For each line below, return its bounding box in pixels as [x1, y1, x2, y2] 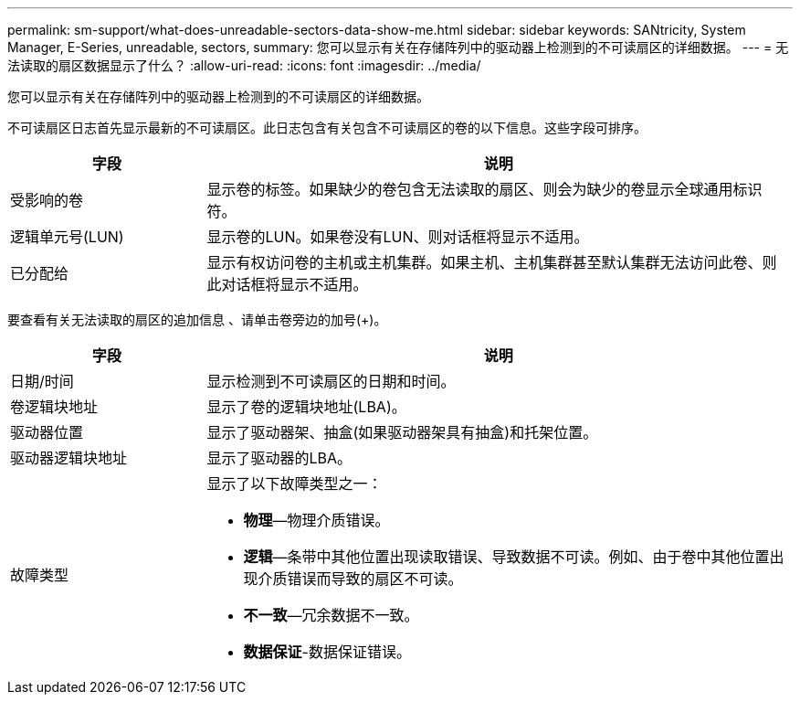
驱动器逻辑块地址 [10, 449, 128, 467]
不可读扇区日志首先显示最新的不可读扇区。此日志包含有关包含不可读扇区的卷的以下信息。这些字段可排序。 [7, 120, 647, 135]
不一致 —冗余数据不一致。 [243, 606, 419, 624]
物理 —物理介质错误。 [243, 511, 390, 529]
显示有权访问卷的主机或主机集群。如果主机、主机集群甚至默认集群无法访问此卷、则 [206, 253, 777, 271]
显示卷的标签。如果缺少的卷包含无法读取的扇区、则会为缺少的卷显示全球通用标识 [206, 180, 763, 198]
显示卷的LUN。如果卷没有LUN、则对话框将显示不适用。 [206, 228, 589, 246]
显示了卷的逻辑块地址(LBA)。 [206, 398, 406, 416]
